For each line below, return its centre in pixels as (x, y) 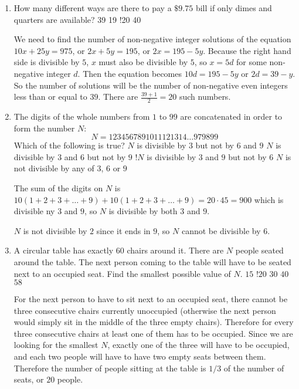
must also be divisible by (143, 62)
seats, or (29, 379)
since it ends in (123, 230)
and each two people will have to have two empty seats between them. (140, 356)
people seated (259, 250)
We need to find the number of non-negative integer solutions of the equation (152, 39)
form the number (44, 128)
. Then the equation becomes (130, 73)
